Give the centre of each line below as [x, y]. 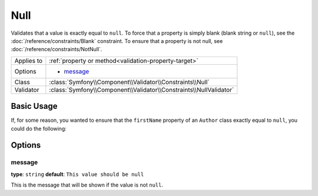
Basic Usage [34, 106]
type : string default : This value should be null [77, 174]
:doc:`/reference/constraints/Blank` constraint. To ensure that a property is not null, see [117, 41]
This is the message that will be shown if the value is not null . [87, 185]
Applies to [29, 61]
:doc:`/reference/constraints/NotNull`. [57, 49]
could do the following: [39, 128]
